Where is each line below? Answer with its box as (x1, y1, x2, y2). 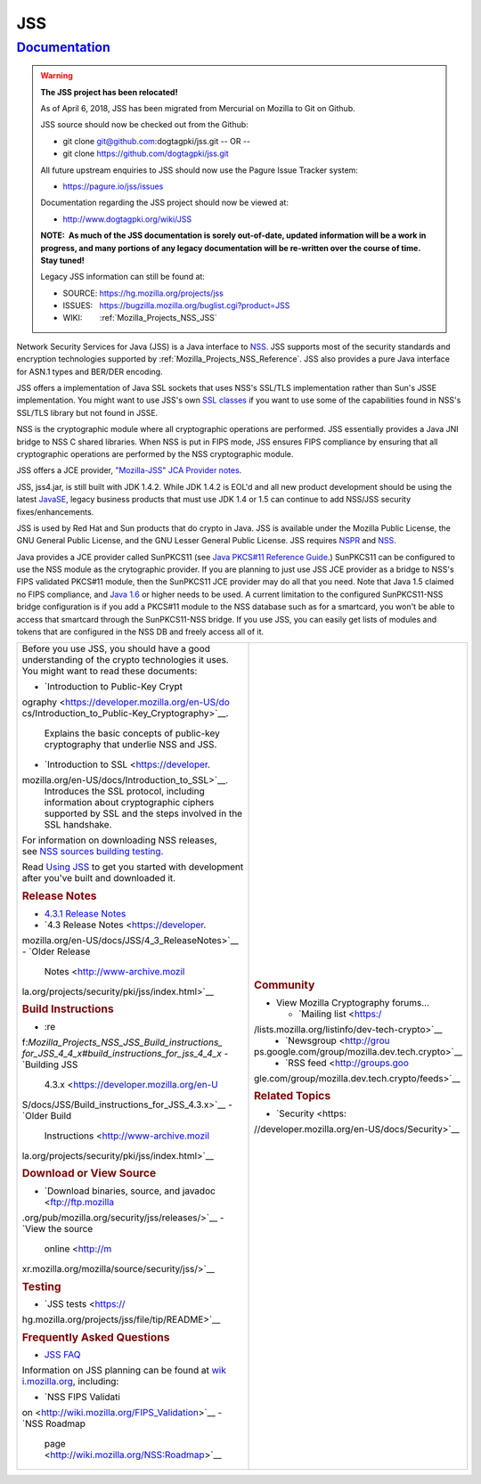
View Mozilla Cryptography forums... (276, 996, 430, 1008)
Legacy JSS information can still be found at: (40, 272, 205, 282)
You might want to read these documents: (21, 665, 198, 677)
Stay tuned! (40, 255, 85, 265)
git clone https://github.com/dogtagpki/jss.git (62, 148, 229, 159)
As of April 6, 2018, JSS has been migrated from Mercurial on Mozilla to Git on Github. (40, 102, 355, 113)
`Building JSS (21, 1058, 78, 1071)
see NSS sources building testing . (21, 845, 164, 858)
